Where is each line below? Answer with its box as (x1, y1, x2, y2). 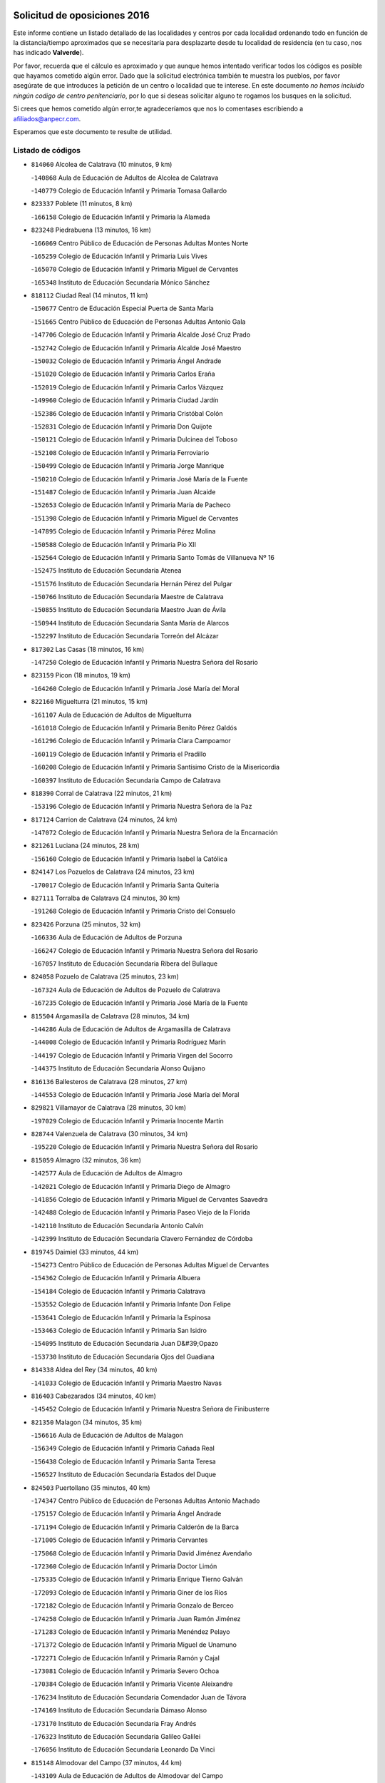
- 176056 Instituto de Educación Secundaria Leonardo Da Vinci (31, 1745, 215, 1754)
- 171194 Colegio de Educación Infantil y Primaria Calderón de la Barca (31, 1523, 239, 1531)
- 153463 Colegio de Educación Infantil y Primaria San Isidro (31, 1326, 207, 1334)
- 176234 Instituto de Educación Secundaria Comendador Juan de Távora (31, 1692, 247, 1701)
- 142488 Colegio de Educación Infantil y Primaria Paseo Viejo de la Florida (31, 1208, 250, 1217)
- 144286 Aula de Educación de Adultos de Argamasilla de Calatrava (31, 1024, 231, 1033)
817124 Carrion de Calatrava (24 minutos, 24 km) (31, 815, 178, 824)
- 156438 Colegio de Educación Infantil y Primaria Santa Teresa (31, 1457, 217, 1466)
